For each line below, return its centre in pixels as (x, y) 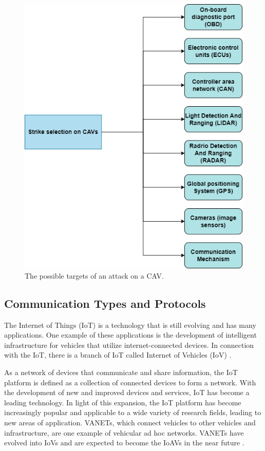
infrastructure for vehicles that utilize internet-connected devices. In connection (129, 345)
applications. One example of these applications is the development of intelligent (130, 335)
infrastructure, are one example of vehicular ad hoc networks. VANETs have (124, 432)
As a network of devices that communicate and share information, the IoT (121, 372)
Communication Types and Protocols (105, 303)
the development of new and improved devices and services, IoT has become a (127, 392)
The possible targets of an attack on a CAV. (94, 275)
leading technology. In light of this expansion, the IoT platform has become (123, 402)
